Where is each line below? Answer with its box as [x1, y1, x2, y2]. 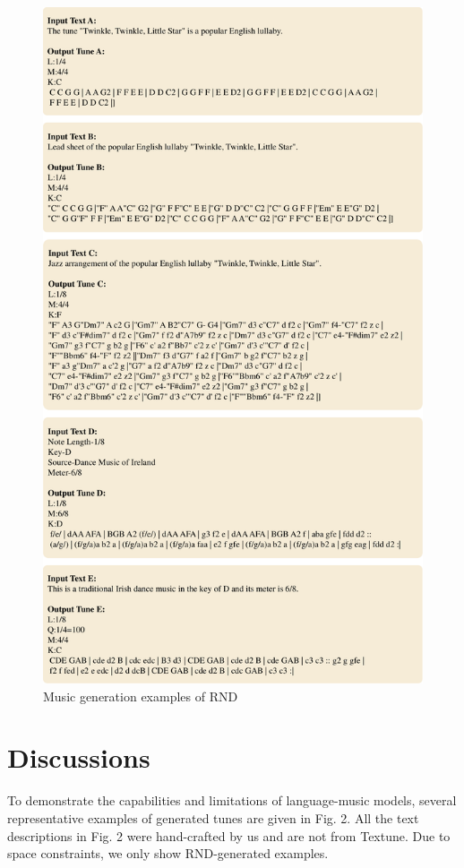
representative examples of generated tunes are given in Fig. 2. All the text [7, 808, 419, 827]
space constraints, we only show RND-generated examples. [7, 844, 329, 863]
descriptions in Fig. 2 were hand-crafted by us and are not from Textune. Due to [7, 826, 451, 845]
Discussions [7, 739, 150, 776]
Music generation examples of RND [43, 686, 238, 705]
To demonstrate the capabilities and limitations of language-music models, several [7, 791, 457, 810]
